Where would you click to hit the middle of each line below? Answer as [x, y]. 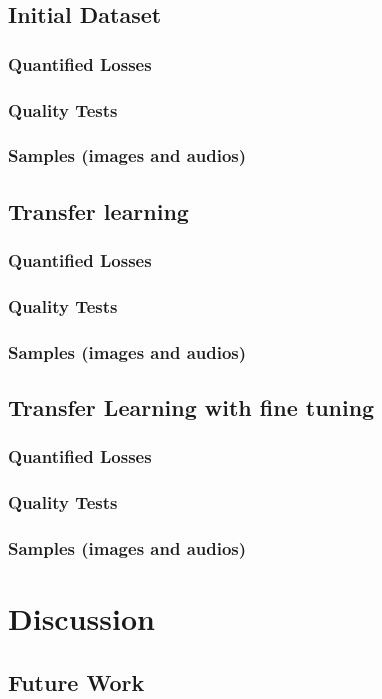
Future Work [76, 681]
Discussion [81, 618]
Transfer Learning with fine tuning [191, 407]
